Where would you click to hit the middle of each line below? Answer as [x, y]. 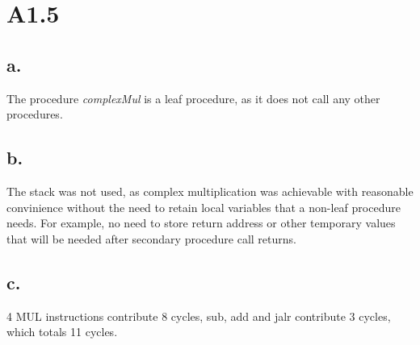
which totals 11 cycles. [62, 332]
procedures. [35, 114]
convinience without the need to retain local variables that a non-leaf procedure [204, 207]
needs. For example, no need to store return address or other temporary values [201, 223]
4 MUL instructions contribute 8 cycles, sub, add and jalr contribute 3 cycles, [199, 316]
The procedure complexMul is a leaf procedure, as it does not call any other [193, 98]
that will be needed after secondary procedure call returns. [151, 238]
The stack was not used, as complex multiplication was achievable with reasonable [210, 191]
